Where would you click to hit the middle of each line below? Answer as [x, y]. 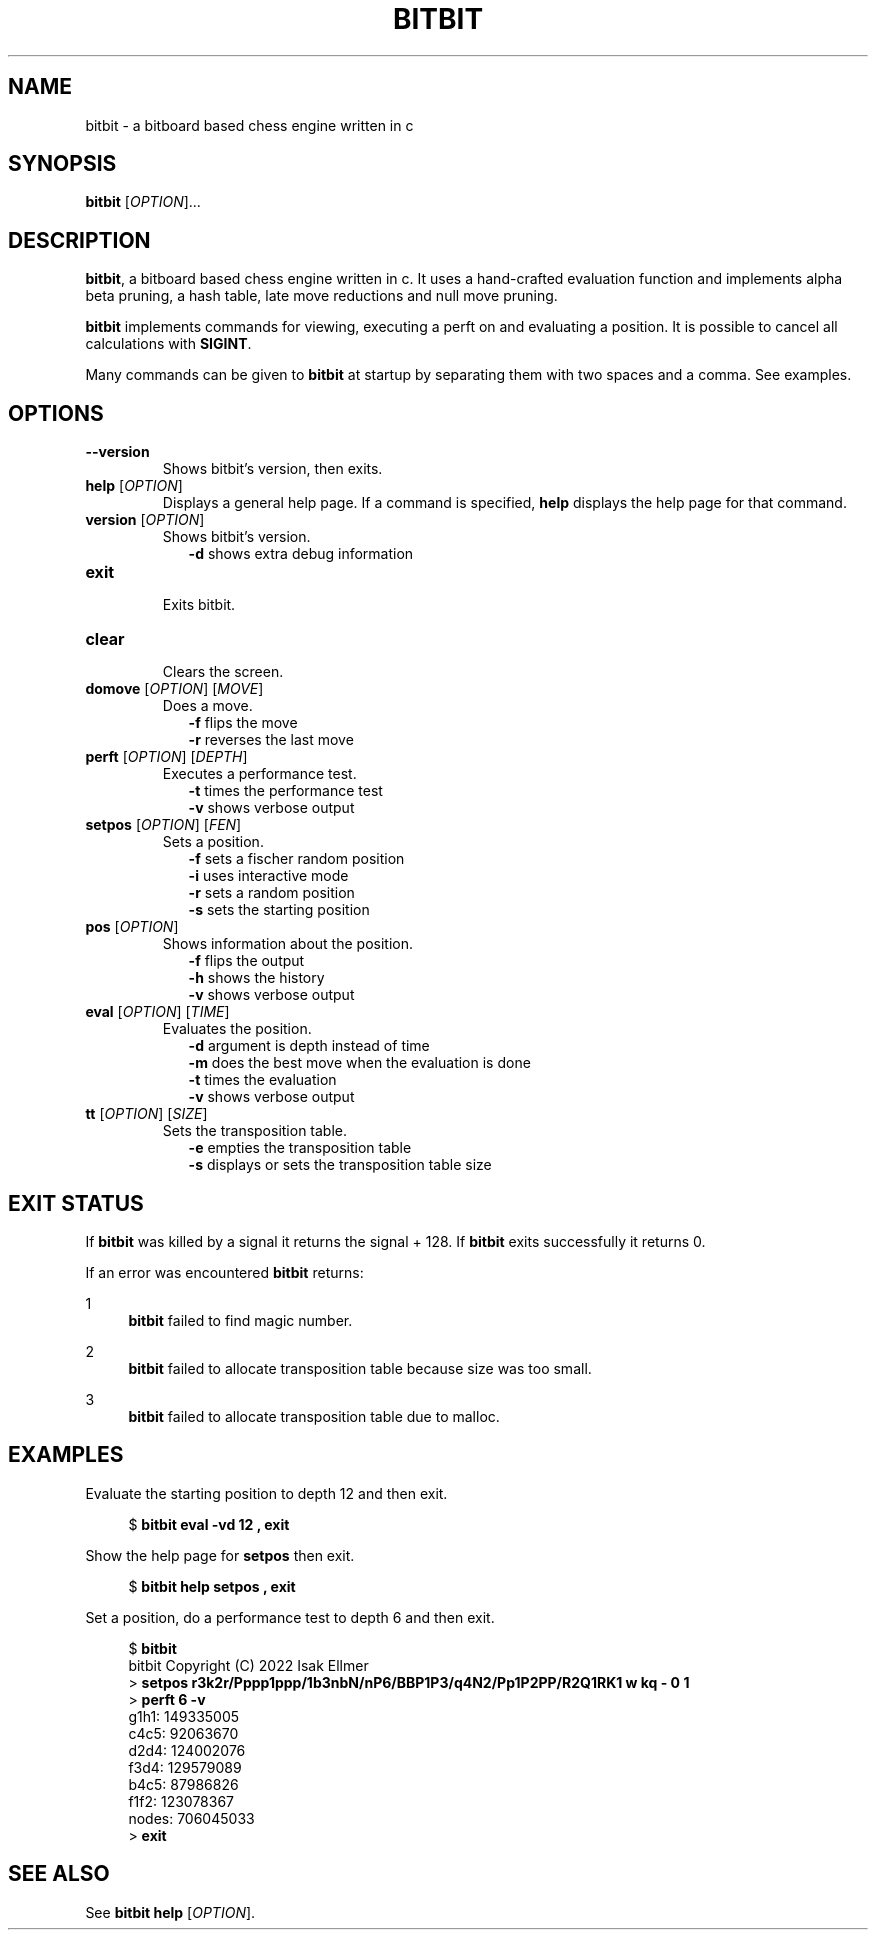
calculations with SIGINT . [168, 344]
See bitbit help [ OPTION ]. [170, 1912]
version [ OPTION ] [145, 520]
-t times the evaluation [262, 1080]
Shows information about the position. [287, 944]
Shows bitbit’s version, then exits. [272, 469]
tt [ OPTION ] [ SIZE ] [146, 1114]
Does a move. [207, 706]
